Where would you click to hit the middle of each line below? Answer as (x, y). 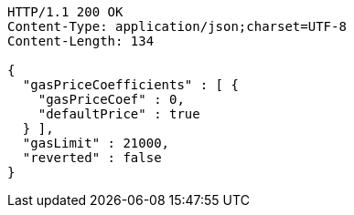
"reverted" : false (92, 158)
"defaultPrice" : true (119, 114)
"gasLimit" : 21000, (96, 143)
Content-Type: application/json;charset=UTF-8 (177, 26)
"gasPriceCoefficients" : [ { (130, 85)
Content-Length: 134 (81, 41)
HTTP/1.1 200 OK (65, 12)
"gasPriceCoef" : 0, (111, 99)
